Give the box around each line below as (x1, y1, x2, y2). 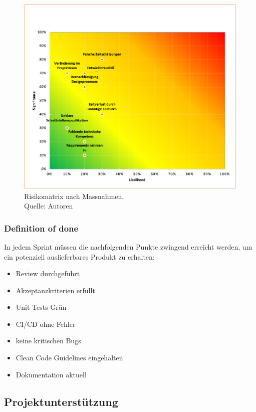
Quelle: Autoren (24, 200, 73, 211)
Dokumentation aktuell (16, 369, 87, 379)
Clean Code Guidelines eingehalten (16, 352, 123, 363)
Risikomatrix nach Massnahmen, (24, 190, 124, 201)
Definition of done (4, 222, 79, 234)
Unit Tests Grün (16, 302, 67, 312)
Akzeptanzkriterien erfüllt (16, 285, 95, 295)
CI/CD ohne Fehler (16, 318, 76, 329)
